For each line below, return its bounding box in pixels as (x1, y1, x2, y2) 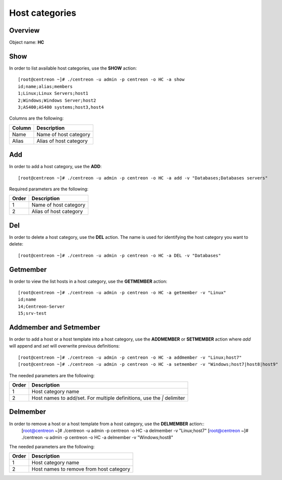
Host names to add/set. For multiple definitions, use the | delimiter (31, 394, 185, 401)
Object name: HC (9, 40, 44, 45)
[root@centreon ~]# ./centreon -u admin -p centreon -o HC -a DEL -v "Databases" (18, 253, 221, 258)
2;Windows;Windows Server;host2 (18, 97, 96, 103)
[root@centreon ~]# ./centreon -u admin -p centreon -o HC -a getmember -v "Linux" (18, 290, 227, 295)
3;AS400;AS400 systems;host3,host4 (18, 104, 104, 110)
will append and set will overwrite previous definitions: (9, 343, 120, 349)
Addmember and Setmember (9, 323, 101, 331)
